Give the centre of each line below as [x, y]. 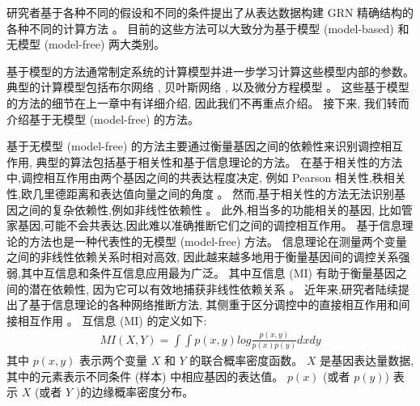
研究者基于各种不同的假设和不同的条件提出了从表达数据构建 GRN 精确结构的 [210, 12]
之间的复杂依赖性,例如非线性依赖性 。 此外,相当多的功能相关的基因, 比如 [209, 209]
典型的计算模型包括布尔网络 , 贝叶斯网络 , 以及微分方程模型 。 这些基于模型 [208, 87]
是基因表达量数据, [367, 359]
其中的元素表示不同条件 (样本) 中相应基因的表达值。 [145, 376]
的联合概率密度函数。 [246, 359]
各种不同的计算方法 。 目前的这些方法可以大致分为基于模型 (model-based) [200, 28]
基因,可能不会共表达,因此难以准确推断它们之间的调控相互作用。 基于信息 [210, 225]
